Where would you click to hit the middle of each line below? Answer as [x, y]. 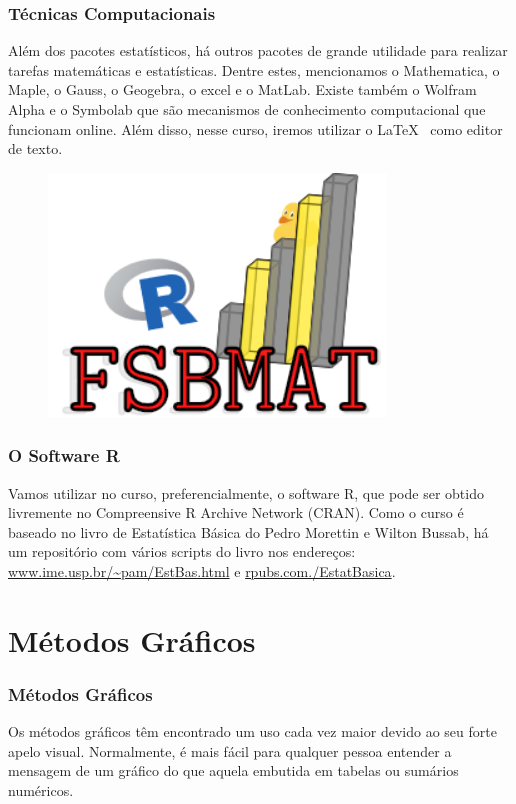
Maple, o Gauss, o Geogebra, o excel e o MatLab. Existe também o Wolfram [242, 89]
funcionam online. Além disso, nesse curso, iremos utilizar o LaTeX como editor [255, 128]
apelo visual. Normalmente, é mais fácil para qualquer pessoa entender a [230, 750]
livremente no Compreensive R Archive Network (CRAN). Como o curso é [236, 512]
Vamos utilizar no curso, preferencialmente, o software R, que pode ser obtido [246, 492]
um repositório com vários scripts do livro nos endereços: [182, 551]
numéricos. [41, 790]
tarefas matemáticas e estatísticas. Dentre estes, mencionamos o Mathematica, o [254, 69]
